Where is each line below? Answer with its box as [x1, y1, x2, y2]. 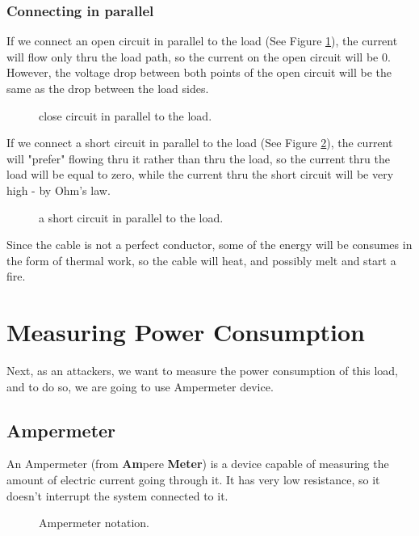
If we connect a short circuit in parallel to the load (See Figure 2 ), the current [6, 134, 393, 151]
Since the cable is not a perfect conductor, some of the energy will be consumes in [6, 236, 413, 253]
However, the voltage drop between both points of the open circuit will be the [6, 64, 392, 81]
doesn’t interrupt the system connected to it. [6, 487, 228, 504]
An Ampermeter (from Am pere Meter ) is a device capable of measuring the [6, 455, 389, 472]
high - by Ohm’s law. [6, 181, 111, 198]
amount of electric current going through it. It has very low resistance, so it [6, 471, 380, 488]
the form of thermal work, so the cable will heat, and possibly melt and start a [6, 251, 396, 268]
